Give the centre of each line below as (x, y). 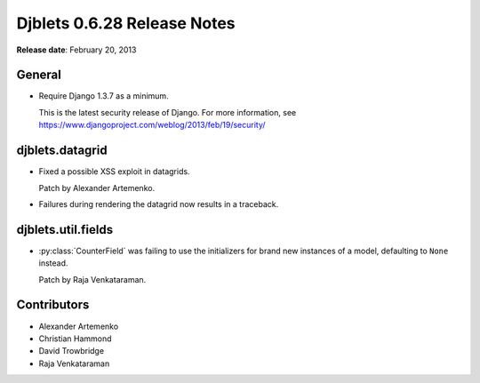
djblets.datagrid (62, 151)
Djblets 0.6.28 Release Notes (126, 23)
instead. (53, 263)
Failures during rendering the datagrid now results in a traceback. (159, 203)
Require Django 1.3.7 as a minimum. (104, 96)
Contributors (53, 305)
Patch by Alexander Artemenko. (97, 188)
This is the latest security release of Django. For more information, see (168, 112)
